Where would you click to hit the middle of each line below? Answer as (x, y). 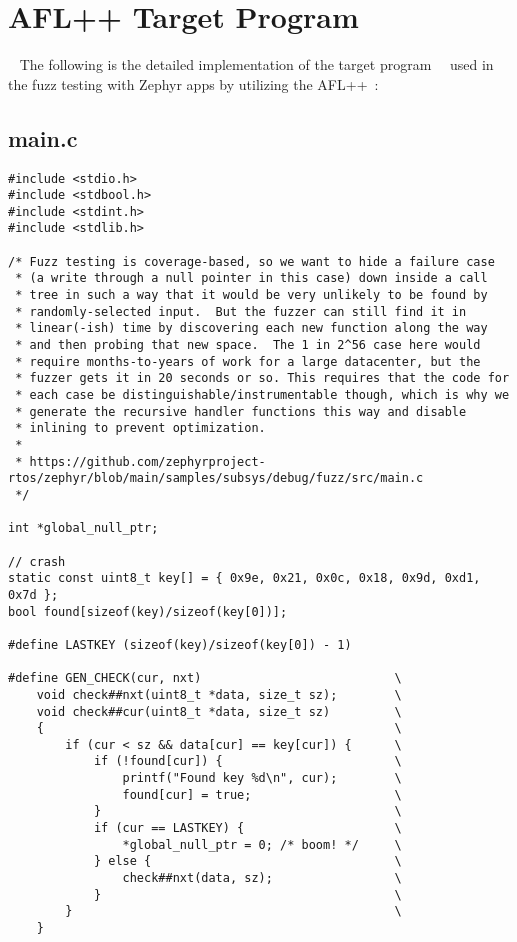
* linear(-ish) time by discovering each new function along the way (251, 328)
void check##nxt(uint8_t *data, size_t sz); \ (219, 694)
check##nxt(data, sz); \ (262, 878)
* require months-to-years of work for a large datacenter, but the (248, 361)
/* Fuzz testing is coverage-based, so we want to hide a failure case (251, 261)
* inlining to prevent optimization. (140, 428)
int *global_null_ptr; (83, 528)
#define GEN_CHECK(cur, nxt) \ (205, 678)
